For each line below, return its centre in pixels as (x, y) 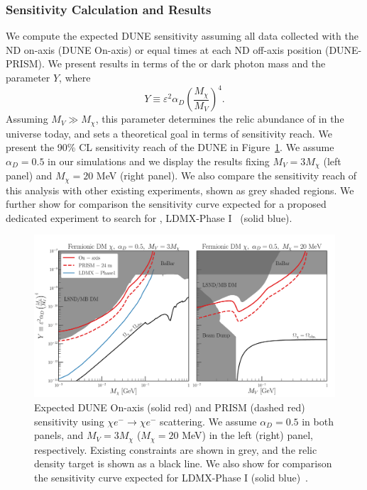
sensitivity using (69, 421)
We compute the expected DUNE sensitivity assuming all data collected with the (182, 36)
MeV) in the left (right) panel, (247, 435)
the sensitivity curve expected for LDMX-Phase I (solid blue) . (171, 477)
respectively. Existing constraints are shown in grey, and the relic (176, 449)
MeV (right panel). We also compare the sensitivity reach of (226, 176)
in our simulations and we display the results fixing (159, 161)
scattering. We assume (208, 421)
